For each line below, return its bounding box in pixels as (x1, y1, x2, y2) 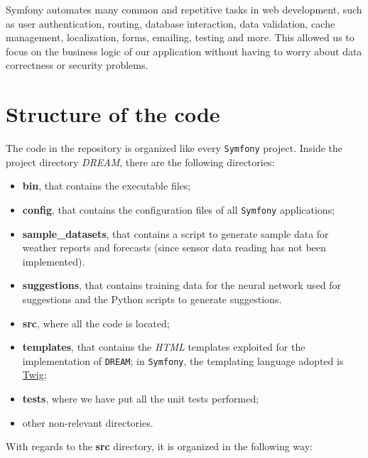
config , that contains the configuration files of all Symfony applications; (22, 202, 335, 217)
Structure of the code (6, 99, 220, 129)
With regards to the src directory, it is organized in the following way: (6, 439, 313, 454)
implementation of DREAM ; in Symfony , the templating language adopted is (22, 353, 344, 368)
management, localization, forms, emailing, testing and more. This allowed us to (6, 30, 355, 45)
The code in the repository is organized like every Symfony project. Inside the (6, 141, 343, 156)
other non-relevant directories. (22, 415, 153, 430)
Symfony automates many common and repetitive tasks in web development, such (6, 2, 362, 16)
